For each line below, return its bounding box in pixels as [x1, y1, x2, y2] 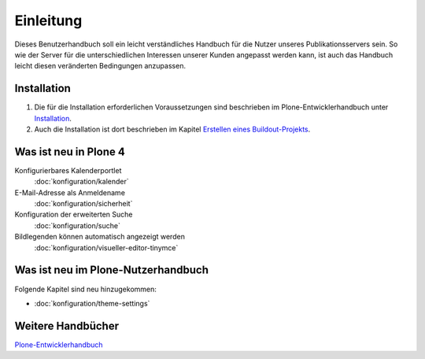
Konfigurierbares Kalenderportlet [14, 165, 122, 175]
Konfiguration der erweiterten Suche [14, 209, 133, 220]
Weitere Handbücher [14, 319, 120, 332]
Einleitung [14, 12, 83, 29]
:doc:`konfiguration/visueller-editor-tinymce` [34, 242, 179, 252]
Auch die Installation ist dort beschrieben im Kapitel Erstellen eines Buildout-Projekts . [34, 124, 311, 134]
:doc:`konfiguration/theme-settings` [34, 298, 150, 308]
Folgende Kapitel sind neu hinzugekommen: [14, 284, 157, 294]
